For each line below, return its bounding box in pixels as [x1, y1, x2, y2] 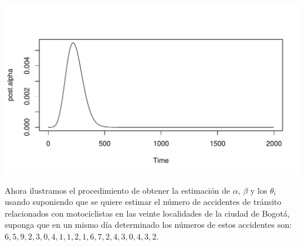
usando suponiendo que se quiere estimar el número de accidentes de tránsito [5, 196, 282, 208]
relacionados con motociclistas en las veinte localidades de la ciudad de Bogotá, [5, 207, 290, 219]
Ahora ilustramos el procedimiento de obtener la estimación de [5, 184, 231, 196]
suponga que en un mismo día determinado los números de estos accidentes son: [5, 218, 292, 231]
